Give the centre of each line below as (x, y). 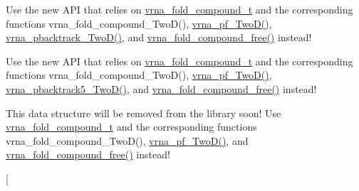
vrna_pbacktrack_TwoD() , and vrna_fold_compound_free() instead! (159, 37)
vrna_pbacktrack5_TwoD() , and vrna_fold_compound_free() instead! (161, 88)
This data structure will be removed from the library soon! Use (144, 113)
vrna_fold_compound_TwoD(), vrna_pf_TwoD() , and (127, 140)
